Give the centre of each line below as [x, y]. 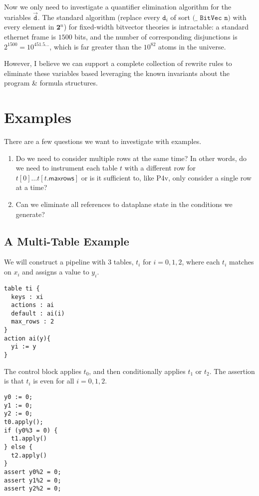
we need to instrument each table [67, 168]
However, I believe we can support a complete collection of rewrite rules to [118, 63]
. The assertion [232, 371]
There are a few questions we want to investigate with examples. [103, 141]
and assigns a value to [56, 272]
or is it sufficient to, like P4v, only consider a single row [166, 177]
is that [14, 381]
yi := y [24, 347]
